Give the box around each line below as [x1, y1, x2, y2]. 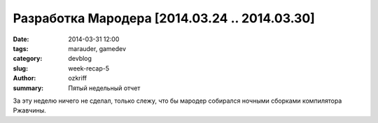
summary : [13, 84, 44, 92]
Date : [13, 35, 29, 43]
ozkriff [68, 74, 87, 82]
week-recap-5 [68, 64, 110, 73]
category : [13, 55, 43, 63]
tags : [13, 44, 29, 52]
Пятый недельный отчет [68, 84, 141, 92]
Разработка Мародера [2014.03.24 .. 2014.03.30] [13, 10, 315, 26]
